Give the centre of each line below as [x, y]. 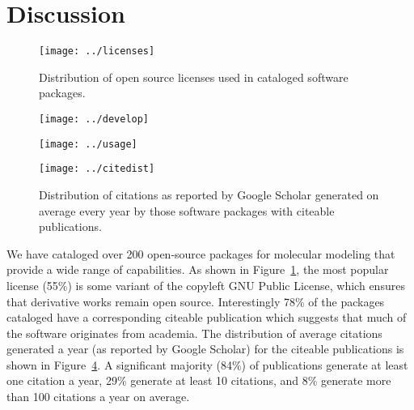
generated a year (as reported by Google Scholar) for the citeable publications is [205, 349]
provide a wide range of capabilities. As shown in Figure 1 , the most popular [198, 269]
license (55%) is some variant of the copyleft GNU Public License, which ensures [206, 285]
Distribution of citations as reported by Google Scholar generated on [209, 194]
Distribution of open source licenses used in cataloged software [194, 77]
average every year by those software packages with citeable [187, 210]
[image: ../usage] [88, 144]
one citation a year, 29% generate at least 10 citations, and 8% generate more [199, 380]
